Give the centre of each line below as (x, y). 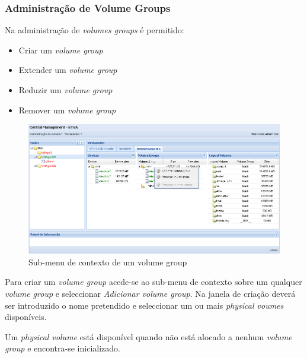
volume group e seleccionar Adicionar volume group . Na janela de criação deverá (150, 293)
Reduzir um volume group (65, 90)
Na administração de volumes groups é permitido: (95, 30)
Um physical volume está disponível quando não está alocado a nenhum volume (148, 336)
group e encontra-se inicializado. (63, 348)
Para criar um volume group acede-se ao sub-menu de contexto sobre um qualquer (153, 282)
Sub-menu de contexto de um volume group (108, 262)
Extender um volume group (68, 70)
